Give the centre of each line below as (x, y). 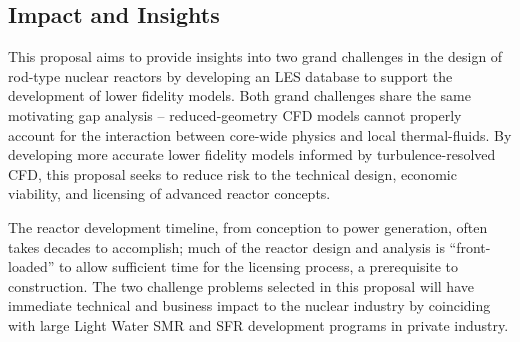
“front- (470, 246)
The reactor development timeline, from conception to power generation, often (248, 226)
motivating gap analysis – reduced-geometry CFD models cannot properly (235, 114)
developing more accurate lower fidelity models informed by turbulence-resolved (252, 154)
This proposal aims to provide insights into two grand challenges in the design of (255, 56)
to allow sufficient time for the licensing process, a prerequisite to (258, 266)
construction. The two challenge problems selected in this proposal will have (241, 285)
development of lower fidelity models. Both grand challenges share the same (239, 95)
